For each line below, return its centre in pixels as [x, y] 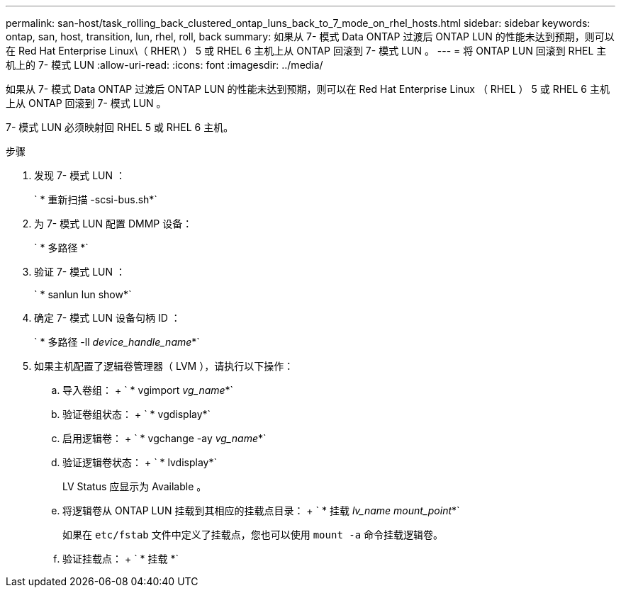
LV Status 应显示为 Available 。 [135, 486]
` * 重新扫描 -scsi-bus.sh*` [96, 199]
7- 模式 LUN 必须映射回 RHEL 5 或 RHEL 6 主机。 [120, 127]
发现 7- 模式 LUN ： [80, 175]
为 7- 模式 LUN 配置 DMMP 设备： [113, 224]
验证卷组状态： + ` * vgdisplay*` [137, 414]
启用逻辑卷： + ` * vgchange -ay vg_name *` [164, 438]
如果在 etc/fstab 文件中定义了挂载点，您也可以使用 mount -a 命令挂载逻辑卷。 [253, 535]
